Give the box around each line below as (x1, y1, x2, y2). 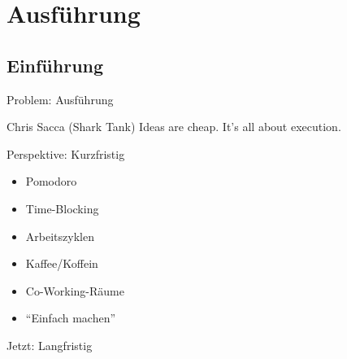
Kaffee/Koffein (25, 255, 98, 272)
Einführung (7, 52, 104, 77)
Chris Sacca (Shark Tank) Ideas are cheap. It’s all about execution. (7, 118, 341, 135)
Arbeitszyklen (25, 227, 94, 244)
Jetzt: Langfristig (7, 336, 93, 353)
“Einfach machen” (25, 309, 116, 326)
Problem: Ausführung (7, 90, 114, 107)
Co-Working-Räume (25, 282, 124, 299)
